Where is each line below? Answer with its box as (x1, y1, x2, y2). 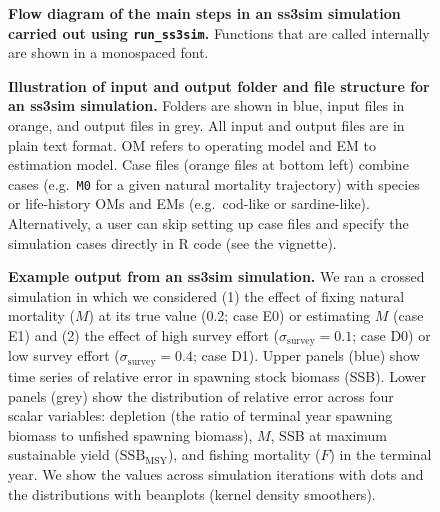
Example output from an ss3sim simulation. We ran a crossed (8, 266, 425, 287)
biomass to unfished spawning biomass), (8, 424, 253, 445)
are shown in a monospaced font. (8, 42, 209, 63)
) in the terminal (329, 444, 432, 465)
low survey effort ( (8, 345, 120, 366)
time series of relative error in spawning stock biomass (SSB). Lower (8, 365, 426, 386)
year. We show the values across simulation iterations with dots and (8, 463, 424, 484)
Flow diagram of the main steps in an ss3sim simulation (8, 3, 401, 23)
